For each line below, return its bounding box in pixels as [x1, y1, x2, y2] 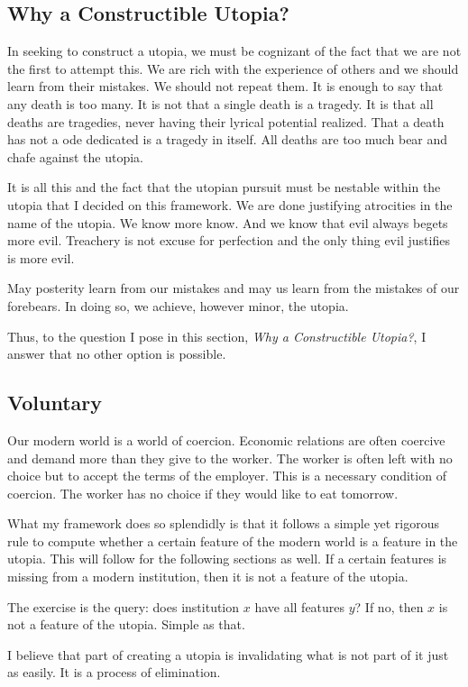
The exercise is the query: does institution [7, 597, 240, 616]
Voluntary [7, 389, 102, 417]
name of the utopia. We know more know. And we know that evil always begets [7, 213, 448, 232]
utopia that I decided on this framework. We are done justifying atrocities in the [7, 195, 453, 214]
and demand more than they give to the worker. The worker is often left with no [7, 448, 453, 467]
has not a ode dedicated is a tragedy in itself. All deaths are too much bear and [7, 130, 448, 149]
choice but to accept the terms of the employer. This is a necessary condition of [7, 466, 446, 485]
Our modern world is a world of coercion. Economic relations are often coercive [7, 430, 445, 449]
